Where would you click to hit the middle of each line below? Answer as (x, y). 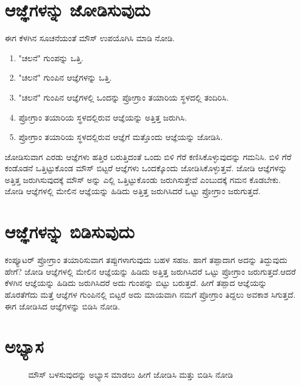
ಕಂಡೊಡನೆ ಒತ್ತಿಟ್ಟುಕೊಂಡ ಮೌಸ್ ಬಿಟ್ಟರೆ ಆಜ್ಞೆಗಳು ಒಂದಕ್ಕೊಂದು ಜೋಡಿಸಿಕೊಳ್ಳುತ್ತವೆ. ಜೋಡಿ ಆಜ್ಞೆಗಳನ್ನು (146, 168)
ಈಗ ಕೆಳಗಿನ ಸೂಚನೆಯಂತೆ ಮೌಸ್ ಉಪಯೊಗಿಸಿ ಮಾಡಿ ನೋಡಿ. (90, 38)
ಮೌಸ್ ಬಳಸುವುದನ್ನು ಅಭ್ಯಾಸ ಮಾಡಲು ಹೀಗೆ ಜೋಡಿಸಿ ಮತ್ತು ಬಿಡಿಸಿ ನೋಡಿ (131, 375)
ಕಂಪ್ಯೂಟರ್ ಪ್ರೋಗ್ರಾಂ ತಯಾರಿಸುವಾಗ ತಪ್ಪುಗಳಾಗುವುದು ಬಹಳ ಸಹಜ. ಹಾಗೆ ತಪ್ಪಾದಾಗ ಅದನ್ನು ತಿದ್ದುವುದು (146, 260)
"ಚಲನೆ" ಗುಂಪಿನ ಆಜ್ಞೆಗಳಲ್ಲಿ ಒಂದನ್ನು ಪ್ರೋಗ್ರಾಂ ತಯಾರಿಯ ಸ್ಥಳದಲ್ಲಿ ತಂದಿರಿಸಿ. (123, 97)
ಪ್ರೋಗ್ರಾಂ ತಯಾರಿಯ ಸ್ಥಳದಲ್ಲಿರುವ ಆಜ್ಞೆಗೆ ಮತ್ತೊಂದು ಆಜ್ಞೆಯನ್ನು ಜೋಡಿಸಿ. (121, 137)
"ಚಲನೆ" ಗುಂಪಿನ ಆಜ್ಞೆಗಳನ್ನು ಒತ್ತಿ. (65, 77)
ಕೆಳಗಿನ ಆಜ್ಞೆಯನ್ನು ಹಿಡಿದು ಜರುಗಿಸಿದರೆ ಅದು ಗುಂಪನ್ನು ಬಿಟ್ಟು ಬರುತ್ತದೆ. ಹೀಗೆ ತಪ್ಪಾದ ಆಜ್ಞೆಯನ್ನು (136, 283)
